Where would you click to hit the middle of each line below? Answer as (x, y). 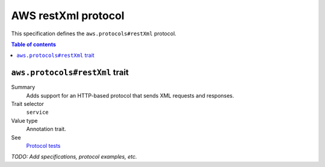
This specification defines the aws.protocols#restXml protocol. (94, 34)
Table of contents (34, 44)
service (38, 113)
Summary (23, 87)
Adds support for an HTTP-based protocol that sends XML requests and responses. (130, 95)
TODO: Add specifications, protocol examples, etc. (74, 157)
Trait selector (28, 104)
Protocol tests (43, 145)
